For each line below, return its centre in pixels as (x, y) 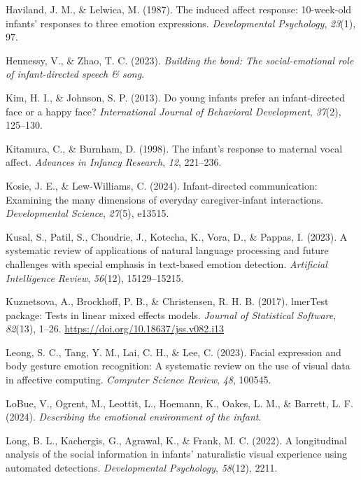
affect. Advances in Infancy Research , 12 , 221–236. (114, 162)
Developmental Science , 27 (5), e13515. (87, 213)
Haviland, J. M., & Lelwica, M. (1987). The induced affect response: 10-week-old (179, 9)
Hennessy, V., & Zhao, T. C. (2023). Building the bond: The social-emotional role (180, 60)
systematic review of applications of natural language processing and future (167, 250)
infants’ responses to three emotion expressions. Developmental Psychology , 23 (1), (181, 23)
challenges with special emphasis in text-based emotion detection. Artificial (167, 263)
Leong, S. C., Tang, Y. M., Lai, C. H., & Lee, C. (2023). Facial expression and (174, 352)
